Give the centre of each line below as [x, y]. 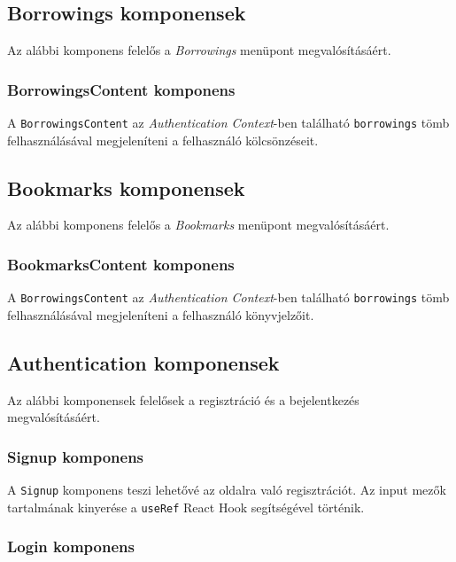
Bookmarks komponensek [126, 187]
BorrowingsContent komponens [121, 89]
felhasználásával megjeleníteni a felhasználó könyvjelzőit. [161, 314]
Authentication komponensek [143, 362]
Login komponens [71, 546]
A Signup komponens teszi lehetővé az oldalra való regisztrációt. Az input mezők [227, 490]
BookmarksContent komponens [121, 264]
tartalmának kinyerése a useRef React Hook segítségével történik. [186, 507]
